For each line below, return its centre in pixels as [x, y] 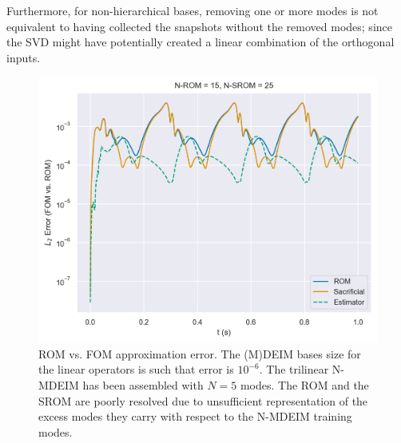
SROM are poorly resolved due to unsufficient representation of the [203, 400]
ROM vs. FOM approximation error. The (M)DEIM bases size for [200, 353]
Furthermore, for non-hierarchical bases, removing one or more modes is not [193, 10]
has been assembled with [143, 384]
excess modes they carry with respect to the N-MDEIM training [195, 416]
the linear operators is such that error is [136, 369]
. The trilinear [294, 369]
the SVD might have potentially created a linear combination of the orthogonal [200, 42]
